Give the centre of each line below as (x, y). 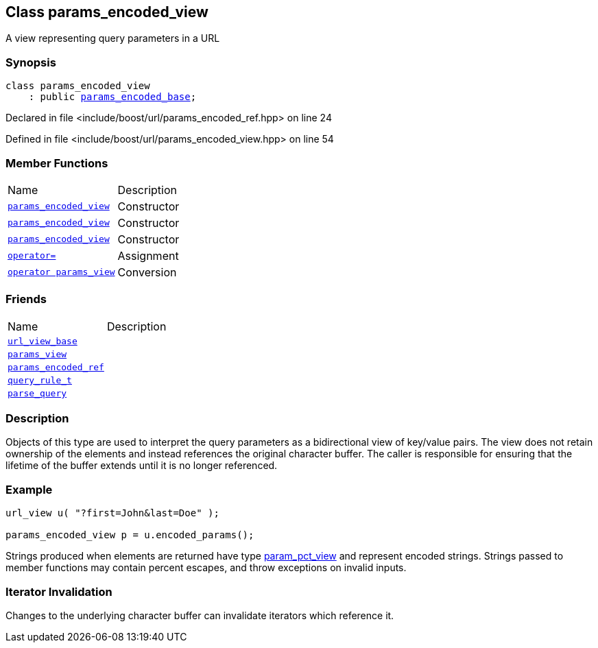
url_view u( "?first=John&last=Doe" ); (112, 513)
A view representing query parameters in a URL (113, 38)
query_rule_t (40, 380)
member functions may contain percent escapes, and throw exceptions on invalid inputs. (206, 568)
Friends (26, 299)
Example (29, 489)
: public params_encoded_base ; (112, 97)
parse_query (37, 393)
